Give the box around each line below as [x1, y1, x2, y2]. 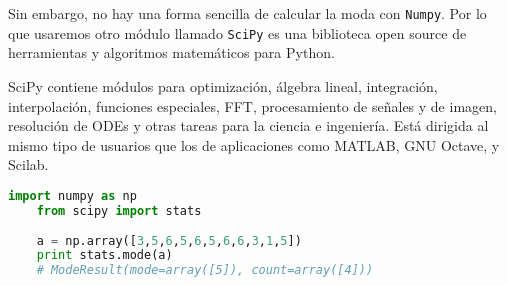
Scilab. [8, 154, 49, 175]
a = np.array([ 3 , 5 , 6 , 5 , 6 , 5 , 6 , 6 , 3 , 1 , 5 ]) [36, 233, 302, 248]
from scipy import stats [36, 203, 202, 218]
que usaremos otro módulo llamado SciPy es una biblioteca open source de [8, 22, 467, 43]
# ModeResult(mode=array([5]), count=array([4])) [36, 263, 374, 278]
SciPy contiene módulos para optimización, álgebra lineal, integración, [8, 75, 438, 96]
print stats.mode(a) [36, 248, 173, 263]
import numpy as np [8, 188, 137, 203]
